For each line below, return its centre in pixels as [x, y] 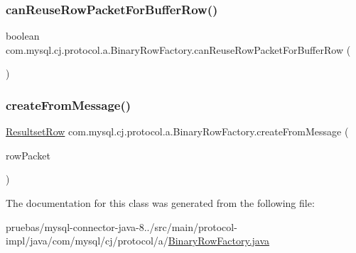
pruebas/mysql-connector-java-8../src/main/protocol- [122, 226]
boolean [23, 36]
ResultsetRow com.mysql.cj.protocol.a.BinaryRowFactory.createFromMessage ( [177, 131]
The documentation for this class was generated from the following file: [160, 203]
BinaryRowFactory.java [219, 241]
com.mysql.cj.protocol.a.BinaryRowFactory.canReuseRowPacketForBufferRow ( [178, 49]
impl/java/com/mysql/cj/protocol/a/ [87, 241]
